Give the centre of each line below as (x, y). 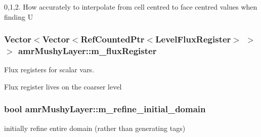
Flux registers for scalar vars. (49, 70)
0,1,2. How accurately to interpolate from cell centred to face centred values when (131, 7)
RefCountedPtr (113, 39)
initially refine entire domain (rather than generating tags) (95, 128)
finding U (19, 16)
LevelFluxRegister (193, 39)
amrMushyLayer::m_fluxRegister (87, 51)
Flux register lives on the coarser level (63, 86)
